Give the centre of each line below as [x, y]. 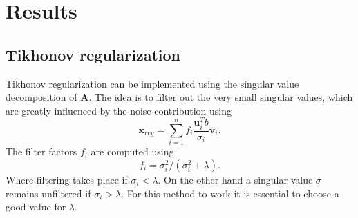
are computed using [132, 151]
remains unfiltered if [48, 193]
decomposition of [41, 97]
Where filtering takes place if [67, 179]
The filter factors [41, 151]
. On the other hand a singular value [235, 179]
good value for [36, 207]
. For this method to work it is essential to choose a [230, 193]
